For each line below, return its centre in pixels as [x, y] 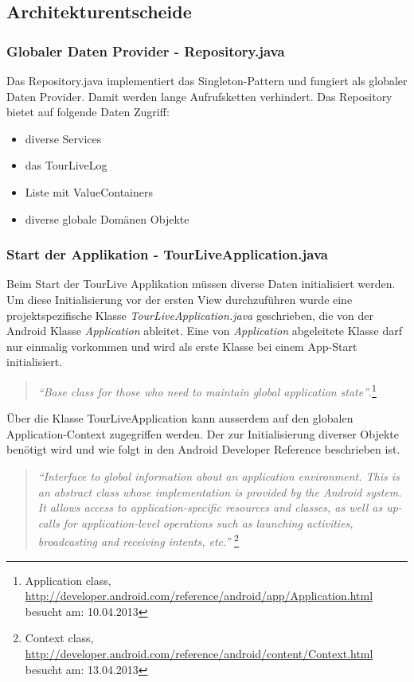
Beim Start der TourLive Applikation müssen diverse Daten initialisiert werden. [201, 284]
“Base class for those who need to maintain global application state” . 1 [207, 390]
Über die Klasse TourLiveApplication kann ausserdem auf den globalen [180, 418]
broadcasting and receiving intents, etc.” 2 [138, 540]
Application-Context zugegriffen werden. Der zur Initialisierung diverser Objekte [203, 433]
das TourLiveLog [66, 165]
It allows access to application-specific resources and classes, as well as [210, 507]
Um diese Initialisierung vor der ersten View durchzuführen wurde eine [180, 299]
